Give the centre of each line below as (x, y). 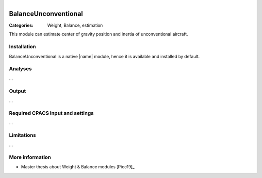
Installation (23, 47)
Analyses (20, 69)
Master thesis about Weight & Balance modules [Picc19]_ (78, 167)
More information (30, 157)
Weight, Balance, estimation (75, 25)
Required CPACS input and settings (51, 113)
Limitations (23, 135)
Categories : (21, 25)
